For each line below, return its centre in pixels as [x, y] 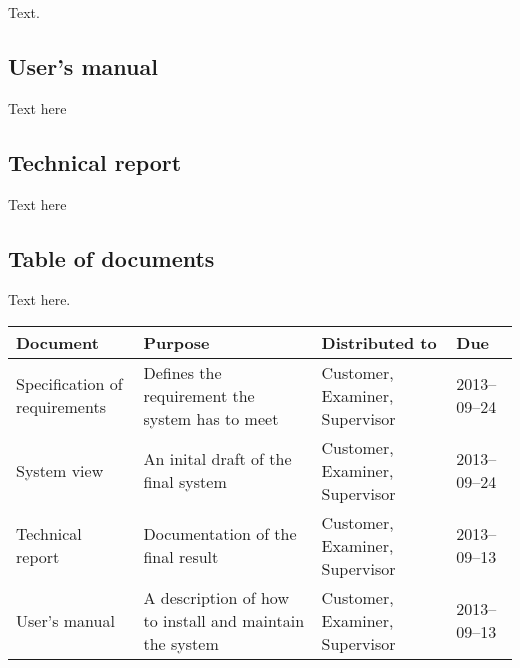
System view [60, 470]
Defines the [182, 372]
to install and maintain [224, 620]
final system [185, 482]
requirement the [199, 395]
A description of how [216, 597]
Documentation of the [220, 534]
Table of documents [111, 257]
